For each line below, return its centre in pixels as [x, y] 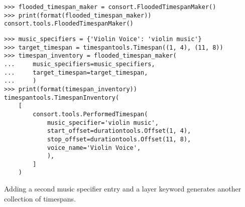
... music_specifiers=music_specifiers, [80, 64]
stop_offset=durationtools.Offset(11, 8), [119, 139]
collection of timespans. [40, 198]
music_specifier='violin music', [103, 123]
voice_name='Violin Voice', [94, 148]
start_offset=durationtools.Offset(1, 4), [119, 131]
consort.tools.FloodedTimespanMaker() [69, 24]
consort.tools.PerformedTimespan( [90, 114]
